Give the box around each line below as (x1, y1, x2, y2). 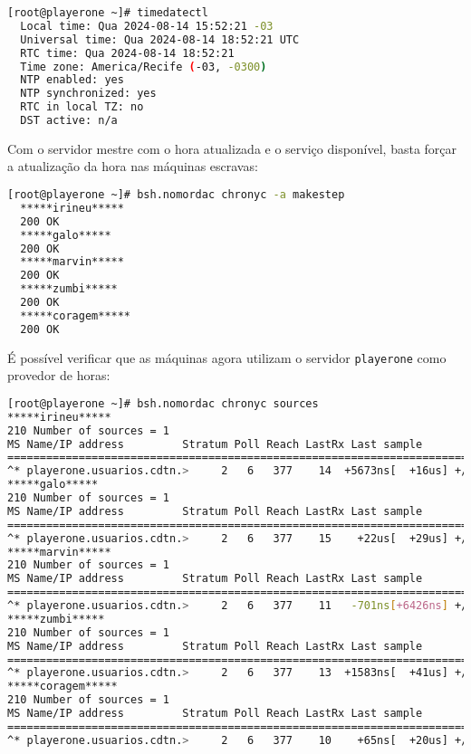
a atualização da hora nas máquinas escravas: (7, 157, 258, 176)
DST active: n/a (20, 114, 118, 127)
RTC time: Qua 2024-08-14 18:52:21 (20, 46, 235, 60)
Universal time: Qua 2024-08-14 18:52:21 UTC (20, 33, 300, 46)
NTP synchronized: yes (20, 87, 157, 100)
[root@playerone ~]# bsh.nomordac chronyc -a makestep (7, 188, 345, 202)
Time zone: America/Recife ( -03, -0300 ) (20, 60, 267, 73)
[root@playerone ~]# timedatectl (7, 6, 208, 19)
